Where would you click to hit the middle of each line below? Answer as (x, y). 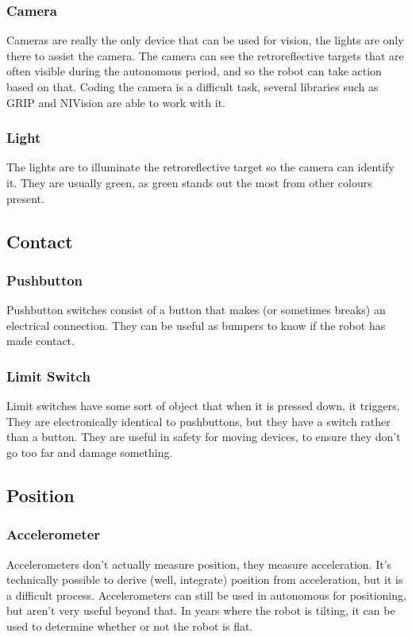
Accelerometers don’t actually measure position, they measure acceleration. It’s (199, 564)
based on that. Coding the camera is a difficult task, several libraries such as (193, 86)
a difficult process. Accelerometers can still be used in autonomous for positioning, (206, 595)
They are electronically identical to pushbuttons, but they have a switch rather (198, 421)
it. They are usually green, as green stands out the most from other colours (189, 182)
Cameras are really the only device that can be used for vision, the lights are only (205, 40)
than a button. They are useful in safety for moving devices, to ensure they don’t (204, 437)
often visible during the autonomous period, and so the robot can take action (194, 71)
